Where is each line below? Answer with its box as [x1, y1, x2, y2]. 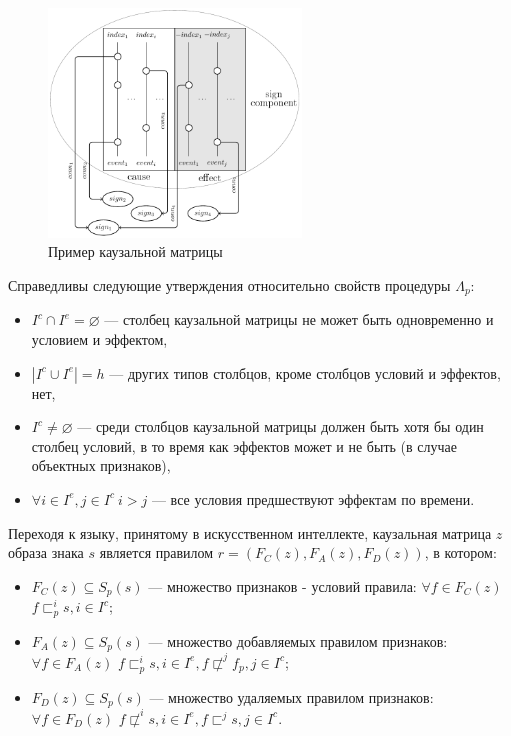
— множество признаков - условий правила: [148, 575, 417, 596]
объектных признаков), [31, 455, 171, 476]
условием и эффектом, [31, 328, 168, 349]
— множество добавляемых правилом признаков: [148, 630, 448, 651]
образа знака [8, 542, 84, 563]
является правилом [99, 542, 214, 563]
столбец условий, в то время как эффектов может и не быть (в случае [31, 435, 457, 456]
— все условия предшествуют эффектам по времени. [151, 488, 475, 509]
